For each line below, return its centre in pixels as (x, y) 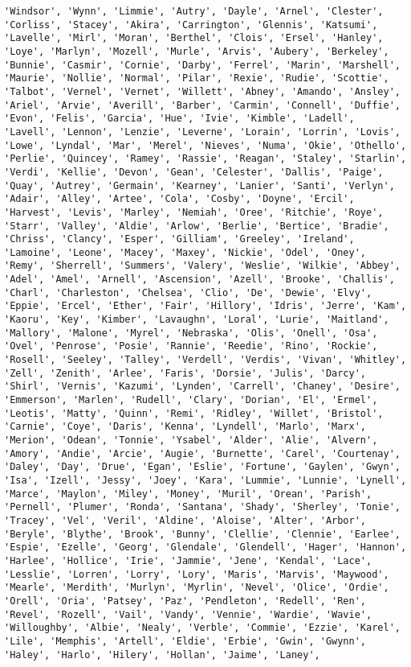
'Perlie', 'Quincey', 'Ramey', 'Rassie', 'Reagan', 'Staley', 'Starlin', (205, 159)
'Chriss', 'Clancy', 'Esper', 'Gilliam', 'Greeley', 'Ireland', (179, 239)
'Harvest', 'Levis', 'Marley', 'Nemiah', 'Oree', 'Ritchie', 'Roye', (194, 212)
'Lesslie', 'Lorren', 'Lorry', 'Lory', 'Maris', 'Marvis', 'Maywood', (197, 574)
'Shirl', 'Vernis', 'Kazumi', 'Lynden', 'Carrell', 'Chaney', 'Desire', (202, 387)
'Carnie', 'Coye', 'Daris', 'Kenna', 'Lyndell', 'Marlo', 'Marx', (185, 427)
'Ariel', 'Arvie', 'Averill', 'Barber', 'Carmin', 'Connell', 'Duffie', (202, 105)
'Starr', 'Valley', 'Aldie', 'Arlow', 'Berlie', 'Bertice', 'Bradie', (197, 226)
